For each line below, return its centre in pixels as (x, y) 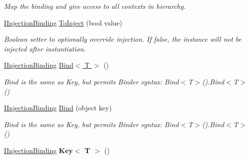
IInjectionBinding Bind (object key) (58, 108)
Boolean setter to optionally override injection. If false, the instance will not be (123, 39)
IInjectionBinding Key (39, 150)
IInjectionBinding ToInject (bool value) (63, 22)
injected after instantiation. (45, 48)
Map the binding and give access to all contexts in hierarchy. (95, 6)
